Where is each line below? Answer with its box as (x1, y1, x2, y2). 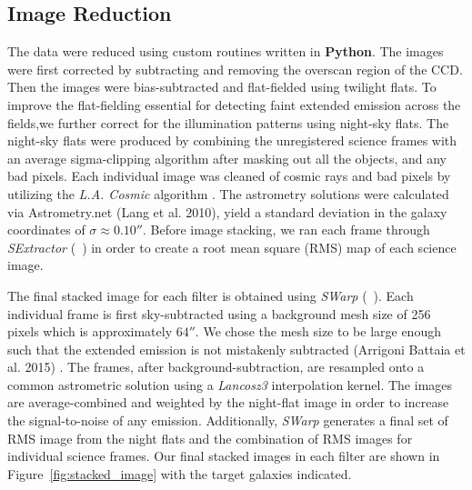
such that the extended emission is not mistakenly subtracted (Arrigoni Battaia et (7, 339, 466, 358)
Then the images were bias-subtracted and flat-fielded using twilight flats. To (7, 77, 437, 96)
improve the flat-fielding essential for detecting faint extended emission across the (7, 95, 461, 114)
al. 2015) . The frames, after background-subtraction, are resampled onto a (7, 357, 425, 376)
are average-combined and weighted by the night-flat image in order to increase (7, 393, 449, 412)
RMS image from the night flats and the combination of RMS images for (7, 428, 413, 447)
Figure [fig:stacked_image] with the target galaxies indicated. (7, 464, 352, 483)
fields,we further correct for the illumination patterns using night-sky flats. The (7, 113, 449, 132)
